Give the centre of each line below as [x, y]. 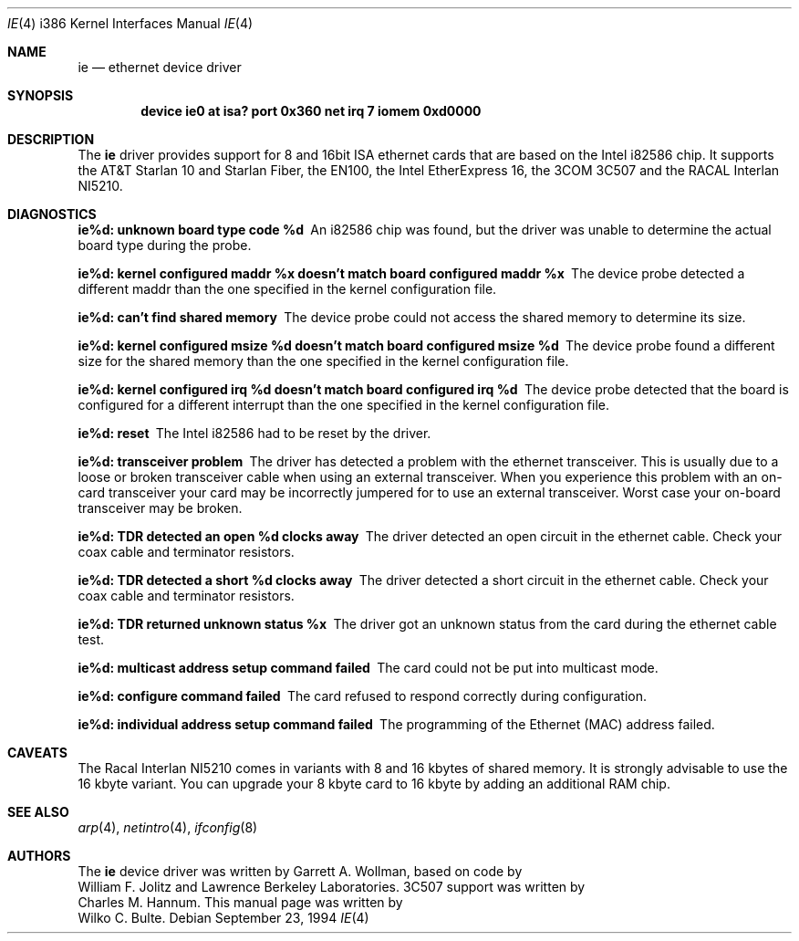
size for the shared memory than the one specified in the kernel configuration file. [323, 361]
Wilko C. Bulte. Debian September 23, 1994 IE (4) [223, 918]
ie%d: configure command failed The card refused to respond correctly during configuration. [363, 696]
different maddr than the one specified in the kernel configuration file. [287, 289]
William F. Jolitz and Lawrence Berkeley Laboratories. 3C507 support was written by [332, 887]
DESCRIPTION [51, 139]
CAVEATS [37, 753]
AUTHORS [39, 856]
